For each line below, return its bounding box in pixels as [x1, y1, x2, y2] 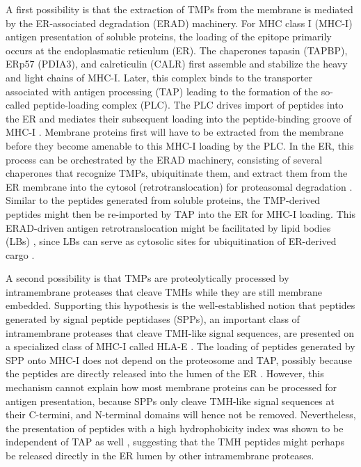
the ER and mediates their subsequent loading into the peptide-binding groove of [6, 111, 352, 125]
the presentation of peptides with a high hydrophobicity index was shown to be [6, 420, 344, 435]
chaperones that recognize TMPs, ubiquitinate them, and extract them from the [6, 166, 348, 180]
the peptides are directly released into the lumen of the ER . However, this [6, 366, 324, 381]
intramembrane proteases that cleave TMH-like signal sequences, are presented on [6, 325, 355, 340]
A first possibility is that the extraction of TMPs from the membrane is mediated [6, 2, 353, 16]
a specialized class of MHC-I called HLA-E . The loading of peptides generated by [6, 339, 355, 354]
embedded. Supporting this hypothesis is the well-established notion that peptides [6, 298, 355, 312]
